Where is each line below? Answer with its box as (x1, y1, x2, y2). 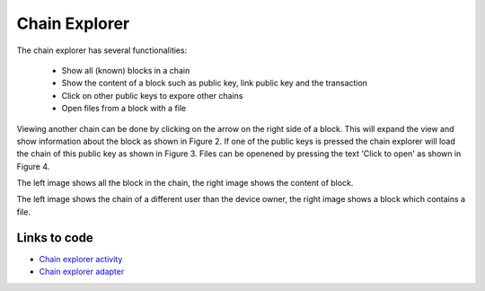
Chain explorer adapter (39, 266, 125, 278)
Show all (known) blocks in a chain (61, 65, 190, 75)
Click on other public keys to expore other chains (61, 90, 243, 101)
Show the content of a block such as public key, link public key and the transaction (61, 77, 368, 89)
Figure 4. (16, 161, 50, 172)
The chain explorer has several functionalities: (16, 45, 188, 56)
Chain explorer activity (39, 253, 123, 264)
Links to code (16, 230, 93, 245)
